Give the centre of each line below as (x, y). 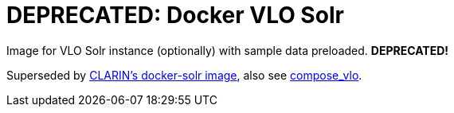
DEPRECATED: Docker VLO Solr (175, 15)
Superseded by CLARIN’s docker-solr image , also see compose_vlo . (184, 75)
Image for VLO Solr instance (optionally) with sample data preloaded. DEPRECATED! (228, 50)
